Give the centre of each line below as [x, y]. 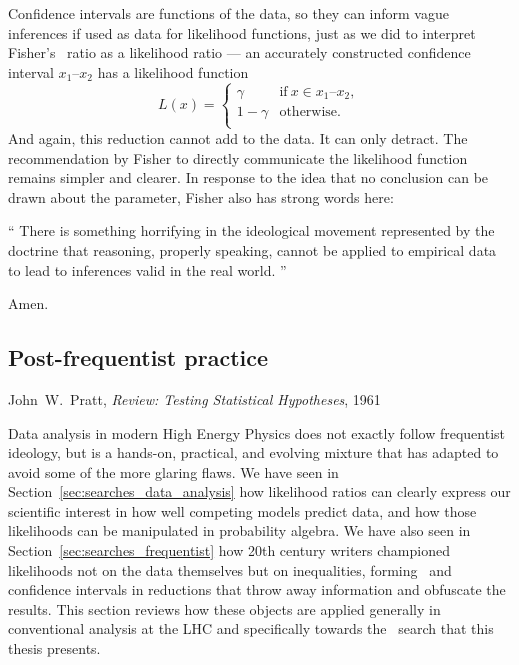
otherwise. [310, 111]
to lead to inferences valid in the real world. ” [147, 269]
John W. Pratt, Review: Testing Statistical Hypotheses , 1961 [194, 398]
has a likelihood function [173, 71]
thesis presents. [54, 648]
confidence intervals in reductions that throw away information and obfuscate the [257, 589]
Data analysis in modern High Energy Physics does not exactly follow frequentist [257, 432]
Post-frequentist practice [138, 357]
